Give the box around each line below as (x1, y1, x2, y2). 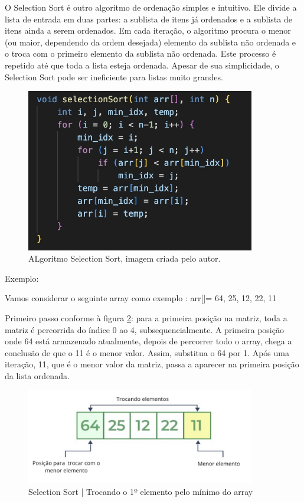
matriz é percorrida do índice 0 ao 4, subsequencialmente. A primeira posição (5, 323, 284, 335)
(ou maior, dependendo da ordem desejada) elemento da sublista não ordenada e (5, 35, 296, 48)
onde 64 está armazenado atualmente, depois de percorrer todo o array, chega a (5, 335, 292, 347)
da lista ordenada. (5, 369, 70, 382)
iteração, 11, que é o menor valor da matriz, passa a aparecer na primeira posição (5, 358, 299, 370)
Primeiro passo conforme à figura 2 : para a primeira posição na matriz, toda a (5, 311, 287, 324)
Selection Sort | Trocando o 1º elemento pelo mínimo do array (28, 485, 253, 497)
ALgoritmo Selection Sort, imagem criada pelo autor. (28, 252, 221, 265)
